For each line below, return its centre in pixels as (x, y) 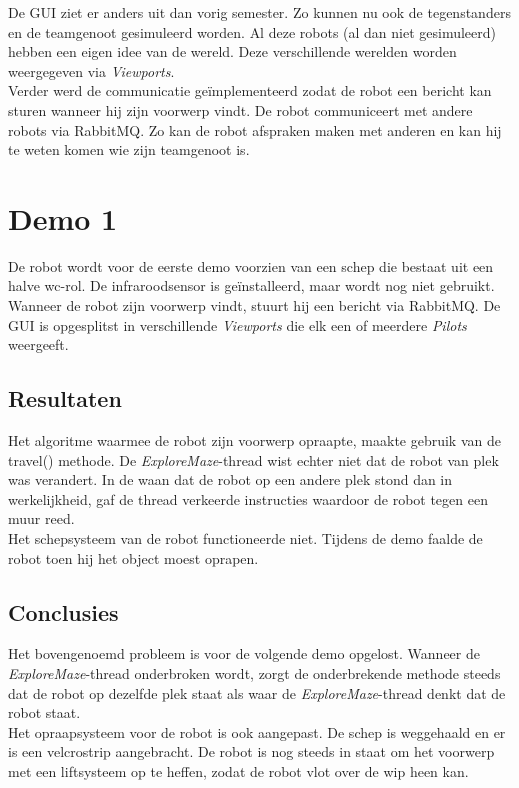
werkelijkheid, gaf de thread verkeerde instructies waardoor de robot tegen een (248, 498)
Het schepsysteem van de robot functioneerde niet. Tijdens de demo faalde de (245, 538)
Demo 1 (63, 217)
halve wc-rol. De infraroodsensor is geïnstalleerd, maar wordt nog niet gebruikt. (251, 285)
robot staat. (44, 712)
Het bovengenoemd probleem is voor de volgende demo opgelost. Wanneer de (244, 653)
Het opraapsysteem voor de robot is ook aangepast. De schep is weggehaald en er (257, 731)
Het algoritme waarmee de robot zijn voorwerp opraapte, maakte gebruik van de (254, 440)
